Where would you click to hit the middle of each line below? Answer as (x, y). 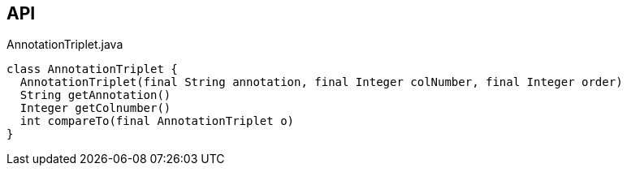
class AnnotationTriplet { (92, 69)
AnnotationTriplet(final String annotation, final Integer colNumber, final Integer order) (321, 82)
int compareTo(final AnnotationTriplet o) (157, 121)
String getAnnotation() (95, 95)
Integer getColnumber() (95, 108)
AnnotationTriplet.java (65, 45)
